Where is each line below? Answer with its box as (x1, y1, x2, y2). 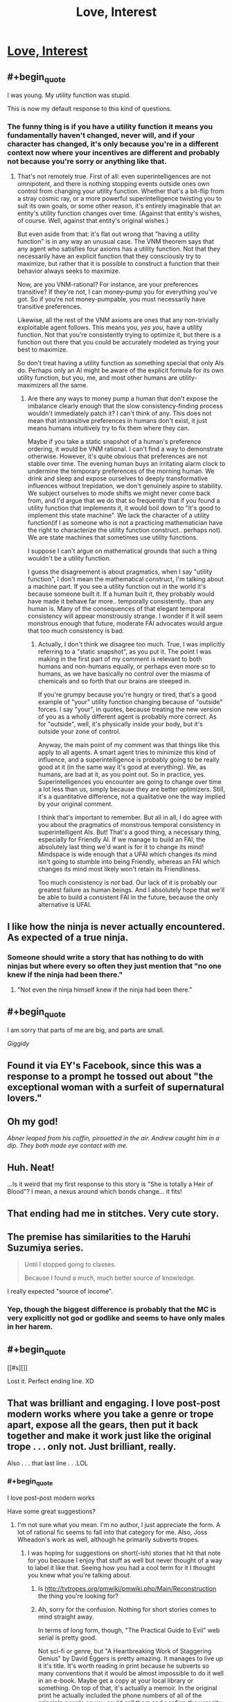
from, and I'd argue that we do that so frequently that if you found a (27, 497, 220, 505)
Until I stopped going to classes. (24, 1260, 116, 1269)
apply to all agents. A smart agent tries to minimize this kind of (37, 748, 216, 757)
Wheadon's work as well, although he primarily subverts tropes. (17, 1535, 199, 1544)
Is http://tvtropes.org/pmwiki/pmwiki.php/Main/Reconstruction (37, 1584, 217, 1592)
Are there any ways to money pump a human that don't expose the (27, 394, 218, 403)
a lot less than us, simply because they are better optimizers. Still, (37, 785, 226, 794)
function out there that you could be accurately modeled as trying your (17, 338, 220, 347)
